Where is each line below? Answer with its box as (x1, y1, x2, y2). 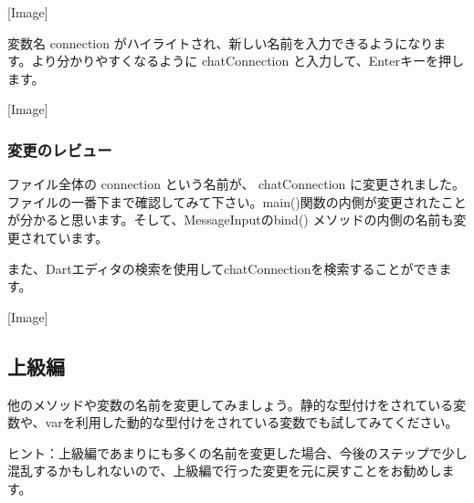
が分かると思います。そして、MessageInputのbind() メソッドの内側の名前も (7, 210, 454, 229)
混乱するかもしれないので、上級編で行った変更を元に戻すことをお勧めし (7, 461, 442, 480)
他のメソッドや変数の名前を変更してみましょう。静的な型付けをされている (7, 394, 454, 414)
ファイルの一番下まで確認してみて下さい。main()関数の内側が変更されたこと (7, 192, 467, 211)
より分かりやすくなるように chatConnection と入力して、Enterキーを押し (31, 51, 464, 70)
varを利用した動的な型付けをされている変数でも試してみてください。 (45, 413, 458, 432)
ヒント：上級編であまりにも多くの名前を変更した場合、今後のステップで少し (7, 443, 468, 462)
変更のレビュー (7, 138, 112, 161)
